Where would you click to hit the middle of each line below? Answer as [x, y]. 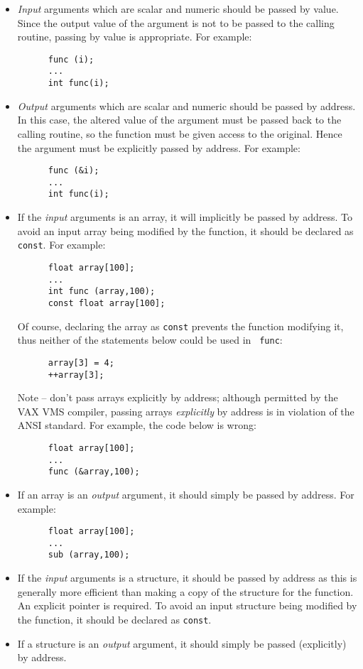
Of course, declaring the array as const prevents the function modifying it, [180, 326]
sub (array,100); [89, 555]
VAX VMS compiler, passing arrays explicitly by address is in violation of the [186, 411]
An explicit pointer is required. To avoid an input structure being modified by [187, 605]
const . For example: [61, 245]
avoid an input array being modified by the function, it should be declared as [185, 230]
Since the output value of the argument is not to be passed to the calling [176, 22]
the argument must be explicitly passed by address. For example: [159, 147]
